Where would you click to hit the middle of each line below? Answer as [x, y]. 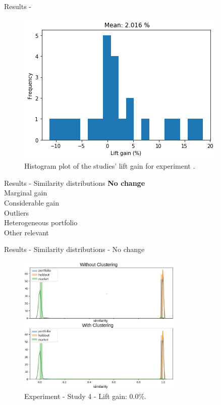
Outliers [17, 212]
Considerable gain [32, 202]
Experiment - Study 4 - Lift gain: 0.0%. [85, 396]
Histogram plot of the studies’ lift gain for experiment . [110, 166]
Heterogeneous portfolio [41, 222]
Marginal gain [26, 193]
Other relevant [26, 232]
